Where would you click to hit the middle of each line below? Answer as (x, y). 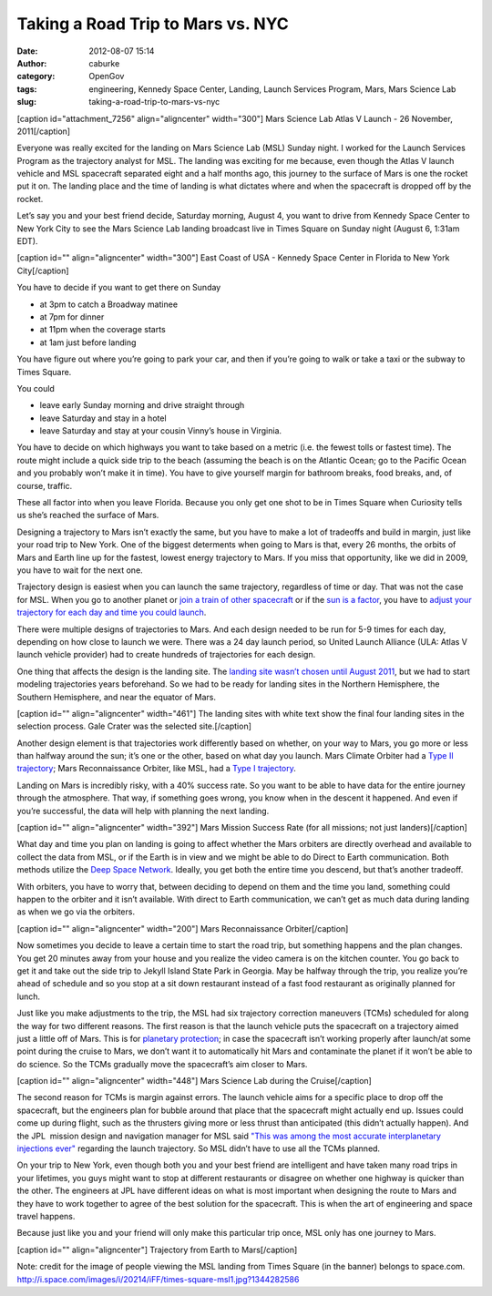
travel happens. (46, 1216)
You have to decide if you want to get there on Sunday (119, 288)
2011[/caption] (44, 131)
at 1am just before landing (88, 342)
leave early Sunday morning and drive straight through (142, 405)
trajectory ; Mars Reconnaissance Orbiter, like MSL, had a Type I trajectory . (156, 769)
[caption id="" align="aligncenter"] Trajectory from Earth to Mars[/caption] (157, 1250)
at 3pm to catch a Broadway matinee (108, 304)
